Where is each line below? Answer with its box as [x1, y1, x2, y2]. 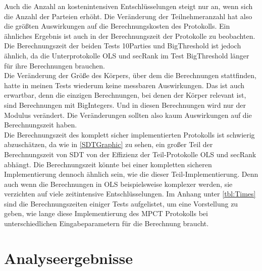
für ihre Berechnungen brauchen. [4, 60, 105, 71]
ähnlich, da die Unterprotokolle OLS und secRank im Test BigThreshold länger [4, 50, 249, 60]
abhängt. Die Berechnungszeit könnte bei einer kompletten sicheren [4, 159, 212, 169]
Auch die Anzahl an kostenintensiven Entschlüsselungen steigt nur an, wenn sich [4, 1, 253, 11]
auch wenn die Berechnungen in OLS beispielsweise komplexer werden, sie [4, 178, 233, 189]
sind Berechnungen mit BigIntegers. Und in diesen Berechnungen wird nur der [4, 99, 246, 110]
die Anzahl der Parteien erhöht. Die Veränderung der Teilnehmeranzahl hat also [4, 11, 252, 21]
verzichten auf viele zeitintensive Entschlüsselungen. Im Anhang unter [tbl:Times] [4, 188, 256, 199]
